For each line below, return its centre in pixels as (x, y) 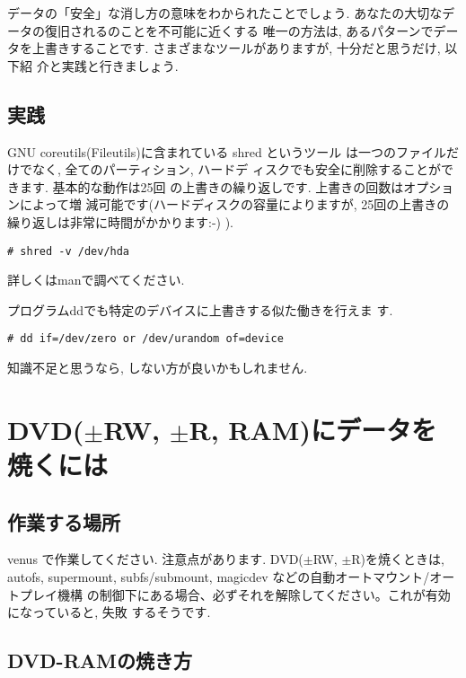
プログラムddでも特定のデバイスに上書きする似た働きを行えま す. (200, 309)
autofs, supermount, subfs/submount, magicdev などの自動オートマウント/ (219, 577)
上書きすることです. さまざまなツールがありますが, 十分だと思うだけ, (236, 48)
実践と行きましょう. (120, 65)
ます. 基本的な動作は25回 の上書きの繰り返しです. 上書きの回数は (211, 186)
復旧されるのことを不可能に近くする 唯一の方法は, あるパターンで (239, 30)
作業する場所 (64, 521)
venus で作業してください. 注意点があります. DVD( (155, 559)
